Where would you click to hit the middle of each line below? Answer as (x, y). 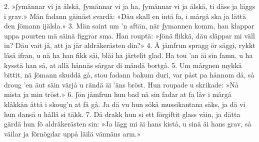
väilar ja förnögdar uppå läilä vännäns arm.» (72, 133)
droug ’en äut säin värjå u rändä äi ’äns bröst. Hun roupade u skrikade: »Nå (121, 84)
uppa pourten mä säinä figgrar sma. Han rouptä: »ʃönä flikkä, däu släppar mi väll (129, 35)
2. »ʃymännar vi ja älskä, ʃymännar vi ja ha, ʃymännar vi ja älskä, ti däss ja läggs (130, 6)
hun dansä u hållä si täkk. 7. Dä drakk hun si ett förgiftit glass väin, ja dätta (122, 114)
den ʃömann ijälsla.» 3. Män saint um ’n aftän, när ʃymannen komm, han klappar (129, 26)
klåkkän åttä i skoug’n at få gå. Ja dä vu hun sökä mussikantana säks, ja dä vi (125, 104)
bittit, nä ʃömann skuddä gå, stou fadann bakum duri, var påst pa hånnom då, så (129, 75)
